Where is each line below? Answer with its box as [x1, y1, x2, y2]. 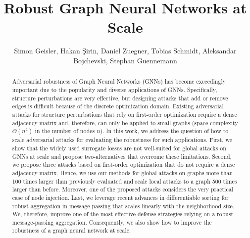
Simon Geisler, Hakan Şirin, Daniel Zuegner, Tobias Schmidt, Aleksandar [14, 46, 237, 56]
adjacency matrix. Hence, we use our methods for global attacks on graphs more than [12, 168, 233, 177]
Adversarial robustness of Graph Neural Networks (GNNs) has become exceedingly [12, 77, 226, 86]
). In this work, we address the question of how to [100, 127, 229, 135]
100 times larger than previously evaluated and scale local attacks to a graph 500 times [12, 177, 237, 185]
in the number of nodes [35, 127, 95, 135]
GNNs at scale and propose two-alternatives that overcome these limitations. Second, [12, 152, 232, 160]
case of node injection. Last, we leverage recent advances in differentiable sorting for [12, 193, 229, 201]
